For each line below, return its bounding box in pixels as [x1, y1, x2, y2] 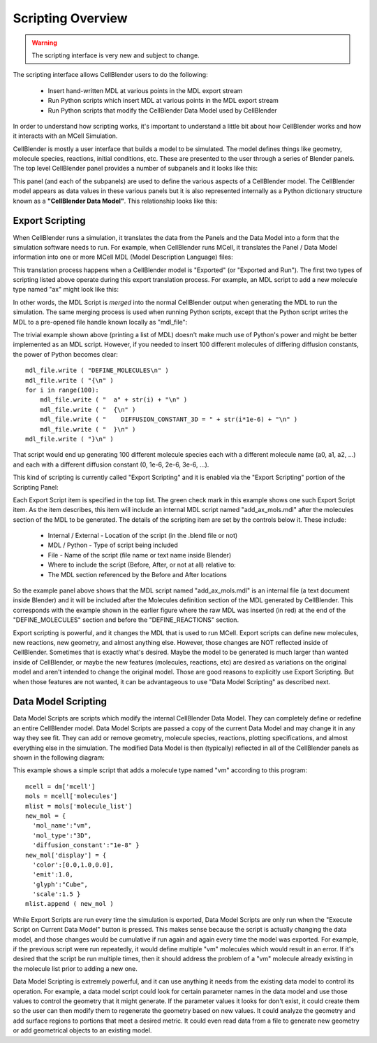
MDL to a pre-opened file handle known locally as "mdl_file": [13, 318, 188, 326]
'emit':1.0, [32, 871, 73, 879]
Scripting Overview [13, 10, 128, 26]
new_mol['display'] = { [25, 851, 107, 859]
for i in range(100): [25, 386, 99, 394]
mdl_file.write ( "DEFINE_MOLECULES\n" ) [25, 367, 169, 374]
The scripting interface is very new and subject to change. [31, 51, 200, 59]
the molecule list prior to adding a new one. [13, 964, 138, 972]
